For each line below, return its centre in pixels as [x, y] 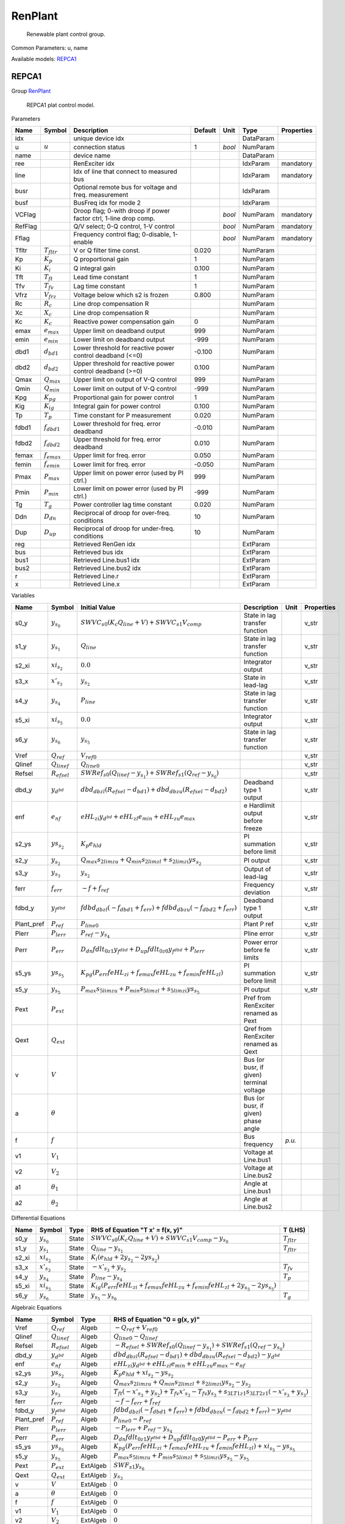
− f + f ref [95, 889]
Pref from [258, 998]
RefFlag [26, 226]
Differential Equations [38, 1218]
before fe [257, 950]
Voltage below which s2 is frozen [121, 294]
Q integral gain [94, 268]
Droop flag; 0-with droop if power [122, 210]
